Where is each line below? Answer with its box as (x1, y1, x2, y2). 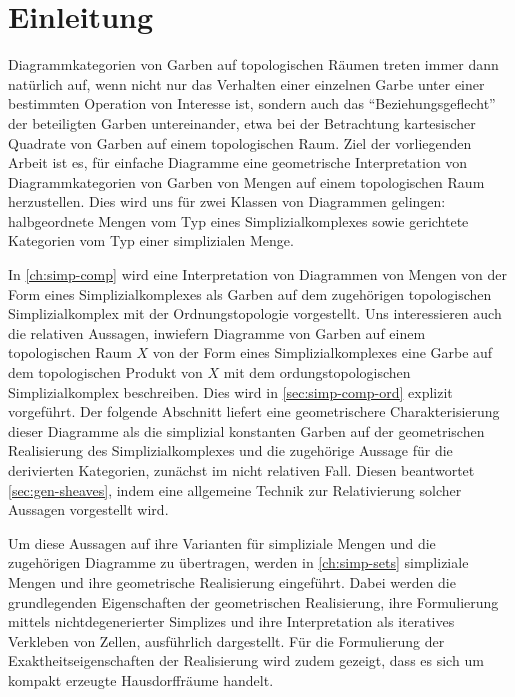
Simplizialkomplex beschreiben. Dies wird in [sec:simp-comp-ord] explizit (8, 381, 453, 402)
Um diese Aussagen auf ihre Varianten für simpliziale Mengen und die (8, 532, 436, 553)
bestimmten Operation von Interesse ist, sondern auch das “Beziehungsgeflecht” (8, 93, 496, 114)
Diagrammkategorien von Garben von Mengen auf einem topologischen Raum (8, 171, 485, 192)
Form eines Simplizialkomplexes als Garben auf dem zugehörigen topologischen (8, 283, 492, 304)
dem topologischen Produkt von (8, 362, 203, 383)
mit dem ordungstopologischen (223, 362, 411, 383)
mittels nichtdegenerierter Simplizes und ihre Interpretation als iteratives (8, 611, 455, 632)
